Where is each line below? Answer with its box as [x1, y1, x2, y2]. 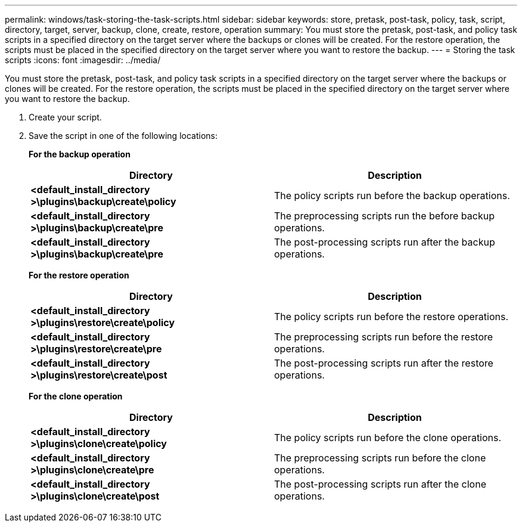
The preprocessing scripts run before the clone [274, 452, 486, 464]
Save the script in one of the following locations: [29, 131, 218, 141]
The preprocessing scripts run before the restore [274, 331, 493, 343]
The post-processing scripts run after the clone [274, 478, 486, 490]
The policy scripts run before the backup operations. [274, 190, 510, 201]
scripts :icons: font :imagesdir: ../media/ [5, 55, 161, 65]
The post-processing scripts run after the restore [274, 357, 493, 369]
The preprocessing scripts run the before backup [274, 210, 495, 222]
